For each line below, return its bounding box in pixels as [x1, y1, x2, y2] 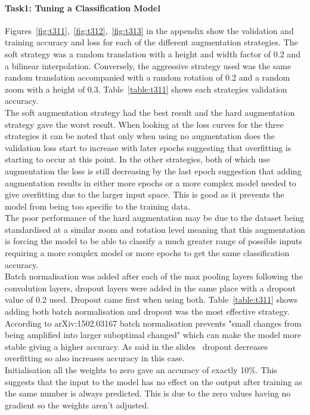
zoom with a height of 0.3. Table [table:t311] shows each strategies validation [5, 82, 287, 95]
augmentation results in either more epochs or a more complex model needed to [5, 176, 296, 189]
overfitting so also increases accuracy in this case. [5, 352, 185, 364]
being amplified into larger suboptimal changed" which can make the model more [5, 328, 301, 341]
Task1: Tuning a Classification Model [5, 1, 160, 14]
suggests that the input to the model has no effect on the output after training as [5, 375, 302, 388]
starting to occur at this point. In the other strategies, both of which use [5, 153, 271, 165]
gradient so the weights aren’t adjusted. [5, 398, 150, 411]
